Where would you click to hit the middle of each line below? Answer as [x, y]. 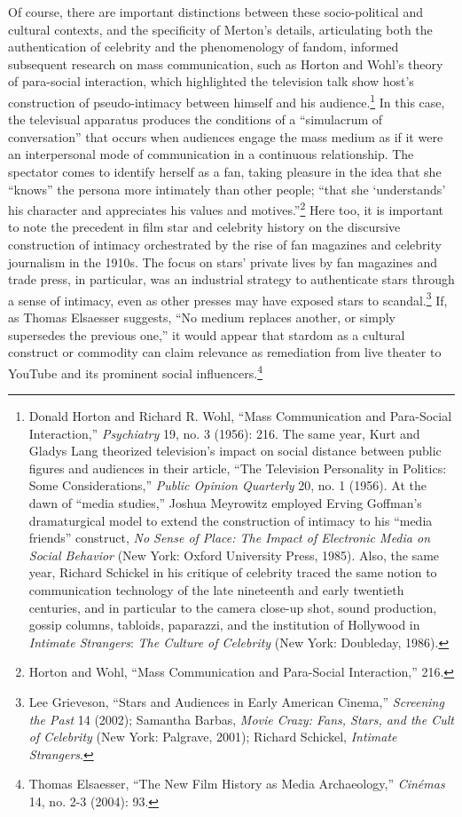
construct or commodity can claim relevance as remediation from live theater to [225, 352]
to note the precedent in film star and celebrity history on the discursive [204, 227]
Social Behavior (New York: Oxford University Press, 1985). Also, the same [234, 555]
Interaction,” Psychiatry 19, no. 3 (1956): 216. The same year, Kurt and [224, 433]
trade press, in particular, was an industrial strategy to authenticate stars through [231, 279]
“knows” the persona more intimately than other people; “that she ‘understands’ [227, 189]
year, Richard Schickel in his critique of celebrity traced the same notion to [233, 572]
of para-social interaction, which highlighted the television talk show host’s [211, 81]
